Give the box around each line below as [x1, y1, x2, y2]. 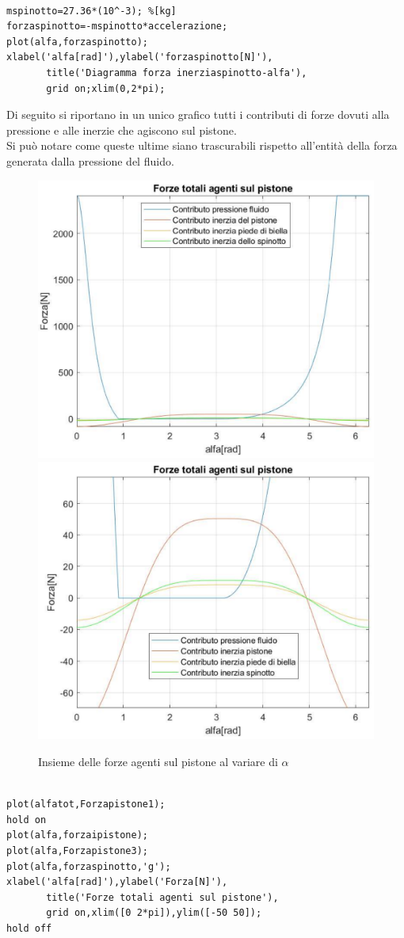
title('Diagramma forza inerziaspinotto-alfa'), [46, 67, 307, 78]
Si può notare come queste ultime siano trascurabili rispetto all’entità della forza [6, 137, 398, 154]
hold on [6, 814, 47, 826]
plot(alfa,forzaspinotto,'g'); [6, 860, 171, 872]
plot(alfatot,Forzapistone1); [6, 799, 166, 810]
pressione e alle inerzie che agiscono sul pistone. [6, 121, 237, 138]
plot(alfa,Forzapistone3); [6, 845, 148, 856]
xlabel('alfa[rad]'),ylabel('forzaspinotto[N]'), [6, 51, 273, 63]
